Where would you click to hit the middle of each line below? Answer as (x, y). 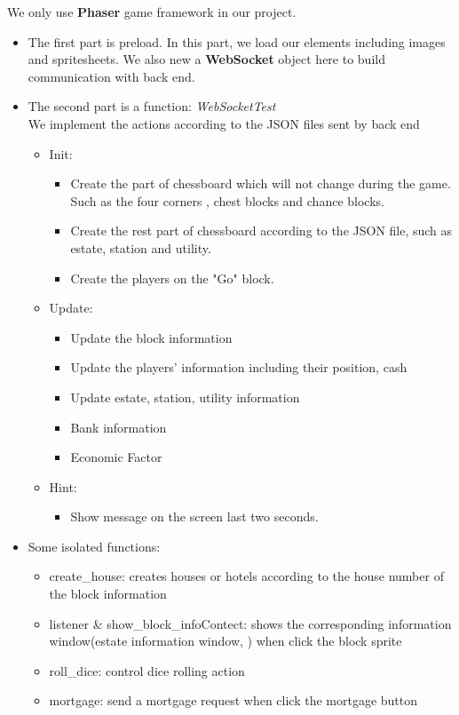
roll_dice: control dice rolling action (147, 670)
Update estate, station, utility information (185, 397)
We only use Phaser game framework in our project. (152, 12)
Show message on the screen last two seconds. (194, 516)
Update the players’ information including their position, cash (239, 367)
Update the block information (151, 337)
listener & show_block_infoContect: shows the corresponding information (250, 623)
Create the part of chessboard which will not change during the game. (261, 183)
